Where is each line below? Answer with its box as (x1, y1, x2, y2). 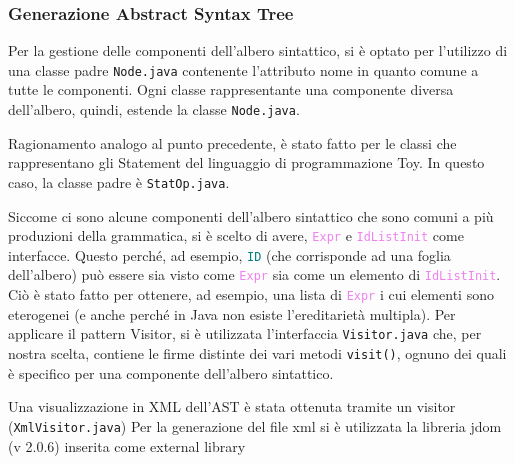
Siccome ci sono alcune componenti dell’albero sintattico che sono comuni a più (8, 205, 494, 226)
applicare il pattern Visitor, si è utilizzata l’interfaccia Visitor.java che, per (8, 323, 482, 344)
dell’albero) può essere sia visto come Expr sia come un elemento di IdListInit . (8, 264, 501, 285)
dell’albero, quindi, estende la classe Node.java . (8, 99, 300, 120)
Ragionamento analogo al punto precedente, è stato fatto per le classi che (8, 132, 457, 153)
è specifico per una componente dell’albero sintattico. (8, 362, 334, 383)
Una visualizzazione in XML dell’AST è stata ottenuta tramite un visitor (8, 396, 456, 417)
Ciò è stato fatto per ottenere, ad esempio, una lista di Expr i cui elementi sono (8, 284, 494, 305)
